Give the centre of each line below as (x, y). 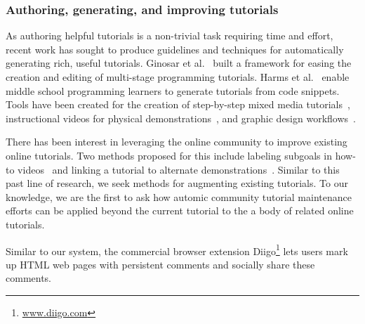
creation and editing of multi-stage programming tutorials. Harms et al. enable (178, 77)
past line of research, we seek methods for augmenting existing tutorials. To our (177, 183)
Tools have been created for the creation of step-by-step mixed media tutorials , (178, 104)
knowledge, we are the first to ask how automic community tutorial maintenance (179, 196)
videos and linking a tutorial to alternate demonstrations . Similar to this (179, 169)
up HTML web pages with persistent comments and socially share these (160, 264)
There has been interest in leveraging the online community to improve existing (177, 142)
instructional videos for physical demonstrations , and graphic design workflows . (181, 118)
